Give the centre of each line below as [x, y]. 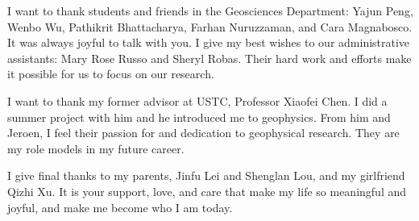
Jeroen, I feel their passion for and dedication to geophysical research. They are [203, 133]
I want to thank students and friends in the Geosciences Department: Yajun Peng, [210, 10]
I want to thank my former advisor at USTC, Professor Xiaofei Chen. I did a [197, 100]
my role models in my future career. [96, 148]
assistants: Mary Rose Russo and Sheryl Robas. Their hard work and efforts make [209, 58]
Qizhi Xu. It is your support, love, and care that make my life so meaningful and [207, 191]
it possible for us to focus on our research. [111, 74]
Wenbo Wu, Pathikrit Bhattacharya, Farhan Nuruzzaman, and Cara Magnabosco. [210, 26]
